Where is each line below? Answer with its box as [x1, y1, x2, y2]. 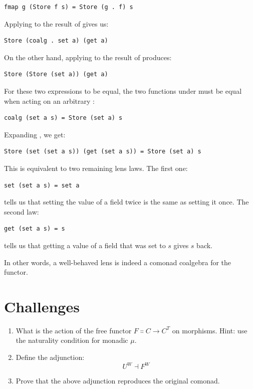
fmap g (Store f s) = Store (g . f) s [4, 4, 133, 11]
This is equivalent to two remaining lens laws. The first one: [4, 162, 188, 173]
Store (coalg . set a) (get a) [4, 37, 108, 45]
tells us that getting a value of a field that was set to [4, 240, 166, 250]
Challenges [4, 296, 80, 316]
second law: [4, 206, 39, 217]
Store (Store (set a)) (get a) [4, 71, 108, 78]
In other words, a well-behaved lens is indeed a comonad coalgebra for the [4, 257, 231, 267]
